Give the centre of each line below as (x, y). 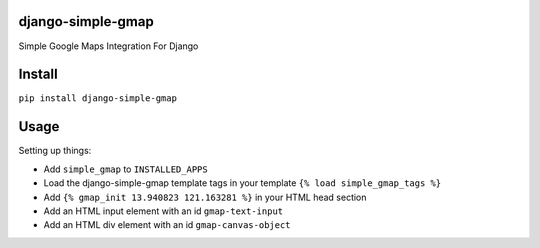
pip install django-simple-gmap (97, 98)
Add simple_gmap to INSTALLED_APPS (126, 169)
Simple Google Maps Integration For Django (108, 46)
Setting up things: (55, 151)
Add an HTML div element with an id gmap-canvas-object (167, 225)
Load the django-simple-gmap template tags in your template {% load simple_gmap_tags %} (242, 183)
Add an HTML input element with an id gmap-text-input (163, 211)
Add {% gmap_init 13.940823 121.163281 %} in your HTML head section (205, 197)
